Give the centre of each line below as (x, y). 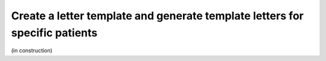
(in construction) (32, 51)
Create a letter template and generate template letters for (158, 16)
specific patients (54, 33)
